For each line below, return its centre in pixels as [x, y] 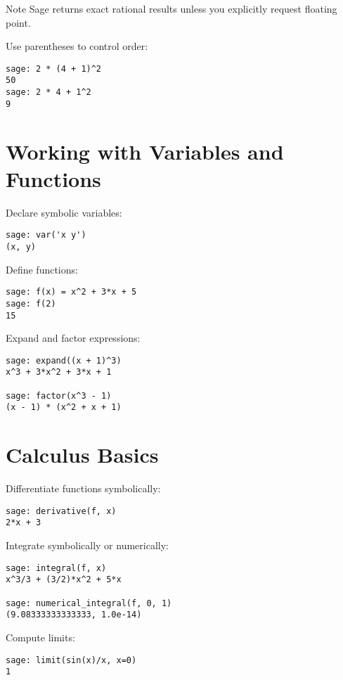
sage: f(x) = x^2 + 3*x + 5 [71, 292]
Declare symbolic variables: [64, 212]
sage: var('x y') [46, 235]
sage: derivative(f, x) [61, 511]
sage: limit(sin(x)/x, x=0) [71, 660]
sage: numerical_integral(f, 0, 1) [89, 603]
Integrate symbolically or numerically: [87, 545]
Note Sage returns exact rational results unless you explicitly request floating [171, 8]
